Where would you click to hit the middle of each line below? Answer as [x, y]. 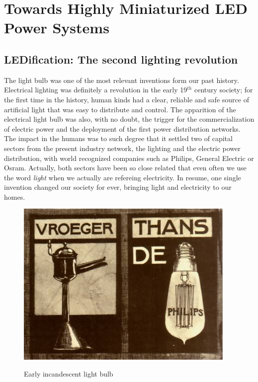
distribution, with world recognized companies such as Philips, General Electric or [129, 158]
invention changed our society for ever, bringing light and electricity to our [118, 187]
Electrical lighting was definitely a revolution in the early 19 [96, 90]
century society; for [223, 90]
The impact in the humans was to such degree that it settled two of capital [118, 138]
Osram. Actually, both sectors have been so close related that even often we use [125, 168]
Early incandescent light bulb [69, 374]
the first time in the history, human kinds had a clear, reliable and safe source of [127, 99]
